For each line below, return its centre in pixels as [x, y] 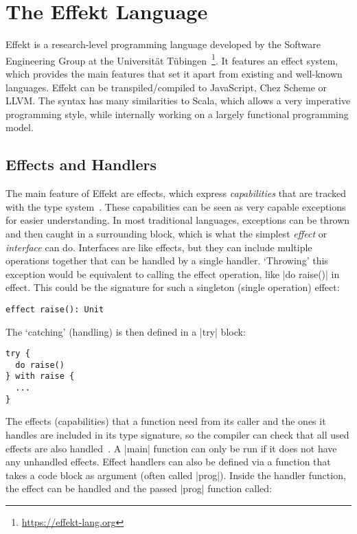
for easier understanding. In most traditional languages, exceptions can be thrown [178, 220]
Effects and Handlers [81, 164]
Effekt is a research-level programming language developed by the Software [163, 44]
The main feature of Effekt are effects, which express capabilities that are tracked [176, 193]
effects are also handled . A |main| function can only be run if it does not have [171, 448]
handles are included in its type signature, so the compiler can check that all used [177, 435]
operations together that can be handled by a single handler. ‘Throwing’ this [167, 260]
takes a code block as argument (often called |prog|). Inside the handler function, [176, 475]
